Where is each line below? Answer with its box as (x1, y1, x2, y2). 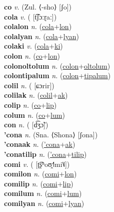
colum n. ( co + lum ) (4, 109, 65, 120)
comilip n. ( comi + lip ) (4, 178, 73, 188)
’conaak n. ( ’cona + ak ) (4, 139, 75, 149)
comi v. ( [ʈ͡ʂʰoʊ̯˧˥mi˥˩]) (4, 158, 70, 169)
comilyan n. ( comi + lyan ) (4, 197, 84, 208)
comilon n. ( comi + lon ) (4, 168, 77, 179)
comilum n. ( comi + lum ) (4, 188, 82, 198)
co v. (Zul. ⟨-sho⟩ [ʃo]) (4, 2, 71, 12)
